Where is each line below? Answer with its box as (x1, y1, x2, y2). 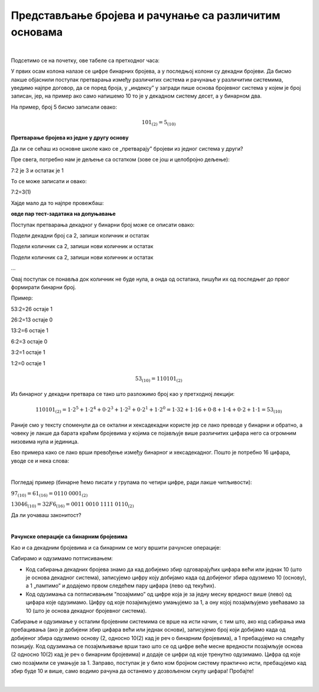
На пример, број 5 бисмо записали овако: (11, 103, 118, 111)
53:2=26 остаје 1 (11, 305, 53, 313)
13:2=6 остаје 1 (11, 327, 48, 334)
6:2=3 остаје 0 (11, 337, 48, 345)
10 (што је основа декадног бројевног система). (25, 607, 147, 614)
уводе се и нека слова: (11, 457, 70, 464)
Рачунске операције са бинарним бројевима (11, 533, 128, 540)
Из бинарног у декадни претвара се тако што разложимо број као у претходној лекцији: (11, 391, 235, 398)
